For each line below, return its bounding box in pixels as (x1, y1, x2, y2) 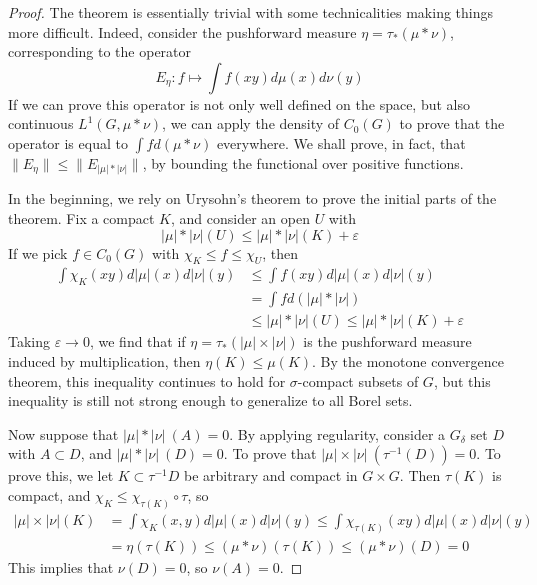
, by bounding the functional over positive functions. (142, 152, 464, 173)
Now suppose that (8, 423, 119, 444)
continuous (8, 113, 74, 134)
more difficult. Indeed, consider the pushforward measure (8, 21, 357, 42)
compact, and (8, 484, 91, 505)
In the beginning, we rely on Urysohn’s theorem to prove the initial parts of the (8, 188, 497, 209)
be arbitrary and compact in (184, 465, 358, 486)
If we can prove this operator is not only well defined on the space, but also (8, 93, 471, 114)
